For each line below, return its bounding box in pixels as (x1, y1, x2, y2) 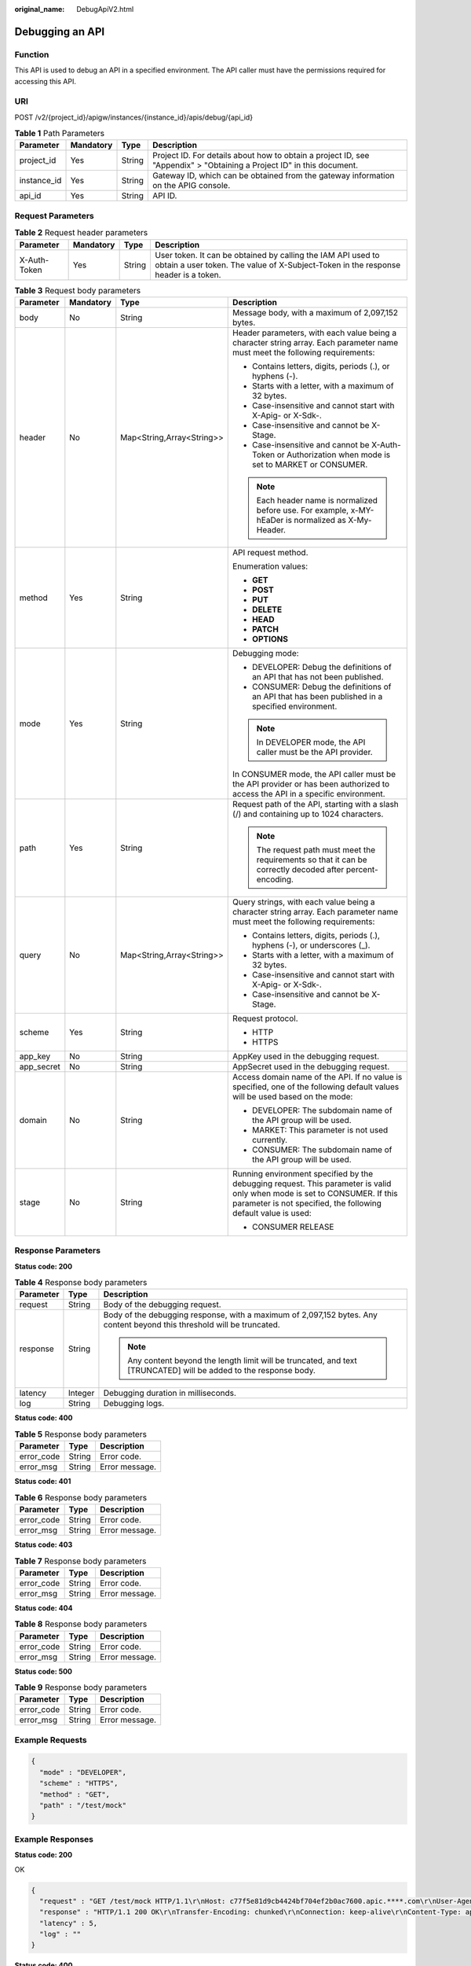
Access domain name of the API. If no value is (232, 1071, 403, 1082)
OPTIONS (252, 633, 288, 644)
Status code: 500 (14, 1666, 73, 1676)
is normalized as (285, 514, 347, 525)
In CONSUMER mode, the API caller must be (232, 768, 396, 779)
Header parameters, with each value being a (232, 327, 396, 338)
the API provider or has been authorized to (232, 779, 390, 790)
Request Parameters (14, 210, 94, 221)
